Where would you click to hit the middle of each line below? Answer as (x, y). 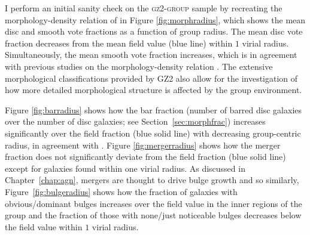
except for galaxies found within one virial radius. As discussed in (125, 168)
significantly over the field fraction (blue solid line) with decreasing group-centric (153, 133)
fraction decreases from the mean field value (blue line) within (119, 43)
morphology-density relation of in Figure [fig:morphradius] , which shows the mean (155, 19)
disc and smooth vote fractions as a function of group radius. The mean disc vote (154, 31)
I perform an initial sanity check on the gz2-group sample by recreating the (144, 8)
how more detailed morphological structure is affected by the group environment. (154, 90)
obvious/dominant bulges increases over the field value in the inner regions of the (154, 203)
